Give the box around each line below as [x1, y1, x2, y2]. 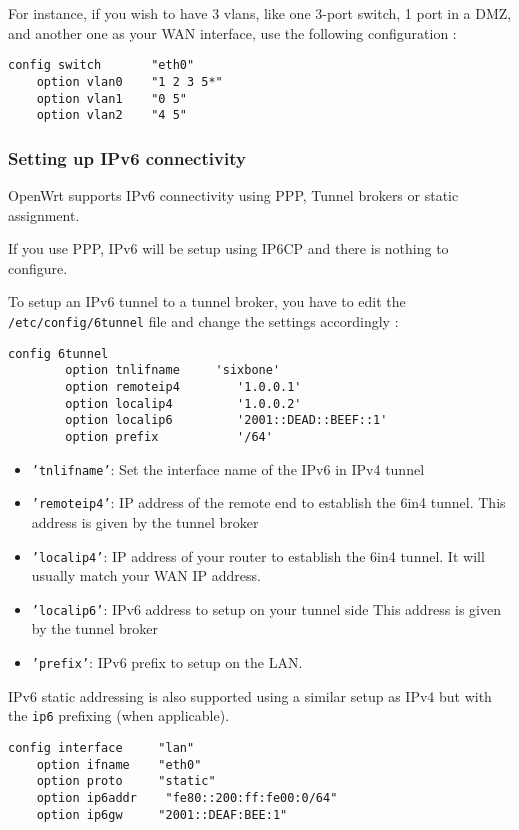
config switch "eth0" [8, 58, 195, 73]
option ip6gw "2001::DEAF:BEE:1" [36, 807, 288, 822]
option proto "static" [36, 774, 216, 789]
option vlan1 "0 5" [36, 91, 187, 106]
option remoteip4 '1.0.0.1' [65, 379, 302, 394]
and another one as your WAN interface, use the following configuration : [8, 22, 457, 43]
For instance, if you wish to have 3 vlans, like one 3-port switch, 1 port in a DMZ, [8, 3, 512, 23]
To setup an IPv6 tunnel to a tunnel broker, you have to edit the [8, 291, 406, 312]
